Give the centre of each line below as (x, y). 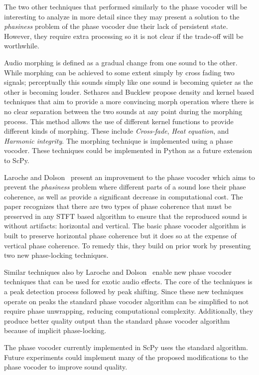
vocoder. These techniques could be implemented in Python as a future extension (128, 150)
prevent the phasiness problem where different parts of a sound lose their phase (125, 187)
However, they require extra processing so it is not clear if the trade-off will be (124, 36)
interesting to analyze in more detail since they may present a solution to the (122, 16)
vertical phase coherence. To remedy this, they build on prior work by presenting (128, 245)
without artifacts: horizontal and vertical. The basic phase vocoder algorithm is (125, 226)
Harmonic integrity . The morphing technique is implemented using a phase (119, 140)
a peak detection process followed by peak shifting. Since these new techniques (124, 291)
